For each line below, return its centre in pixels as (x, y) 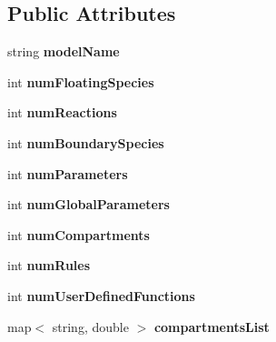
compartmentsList (212, 326)
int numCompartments (79, 234)
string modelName (64, 51)
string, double (90, 326)
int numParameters (68, 173)
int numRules (49, 265)
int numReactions (62, 112)
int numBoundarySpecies (86, 142)
